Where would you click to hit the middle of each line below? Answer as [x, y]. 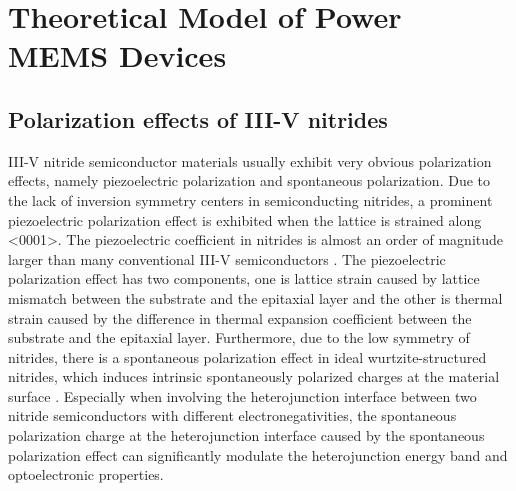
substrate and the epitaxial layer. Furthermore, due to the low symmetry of [239, 337]
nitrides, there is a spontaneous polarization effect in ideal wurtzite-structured [247, 356]
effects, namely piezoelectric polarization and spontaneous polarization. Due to [249, 180]
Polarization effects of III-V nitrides [198, 118]
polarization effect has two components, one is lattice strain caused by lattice [244, 278]
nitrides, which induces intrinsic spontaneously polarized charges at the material [254, 376]
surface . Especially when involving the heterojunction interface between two [242, 395]
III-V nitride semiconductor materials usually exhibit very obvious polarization [250, 160]
